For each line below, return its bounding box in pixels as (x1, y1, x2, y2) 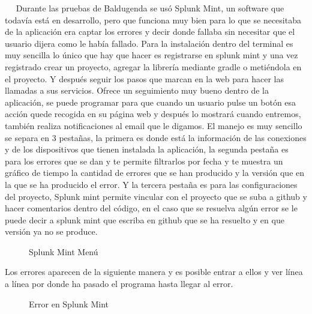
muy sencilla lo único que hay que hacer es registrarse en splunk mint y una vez (5, 49, 298, 61)
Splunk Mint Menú (29, 245, 98, 258)
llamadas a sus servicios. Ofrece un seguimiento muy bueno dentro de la (5, 84, 269, 97)
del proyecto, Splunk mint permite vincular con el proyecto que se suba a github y (5, 190, 307, 202)
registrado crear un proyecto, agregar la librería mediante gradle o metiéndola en (5, 60, 302, 73)
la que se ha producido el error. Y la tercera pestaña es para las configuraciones (5, 178, 298, 190)
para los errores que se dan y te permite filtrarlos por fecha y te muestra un (5, 154, 283, 167)
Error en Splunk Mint (29, 297, 109, 310)
